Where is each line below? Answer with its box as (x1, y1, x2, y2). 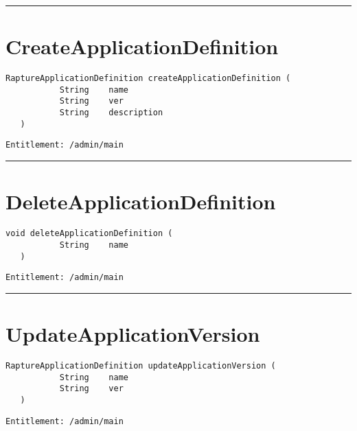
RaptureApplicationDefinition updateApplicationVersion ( (5, 360, 276, 371)
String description (59, 108, 163, 118)
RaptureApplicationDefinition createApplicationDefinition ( (5, 73, 291, 84)
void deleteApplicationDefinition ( (5, 229, 173, 239)
